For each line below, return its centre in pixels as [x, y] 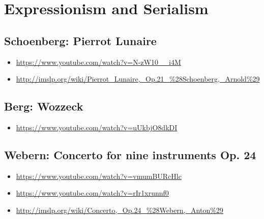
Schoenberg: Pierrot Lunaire [80, 40]
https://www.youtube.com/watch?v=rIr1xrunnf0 [92, 193]
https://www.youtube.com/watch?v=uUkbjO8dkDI [97, 127]
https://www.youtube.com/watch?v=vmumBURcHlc [99, 176]
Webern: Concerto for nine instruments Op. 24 [130, 154]
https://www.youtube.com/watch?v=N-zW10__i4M [98, 62]
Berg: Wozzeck [44, 106]
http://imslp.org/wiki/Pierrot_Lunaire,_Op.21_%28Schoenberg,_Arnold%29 [138, 79]
